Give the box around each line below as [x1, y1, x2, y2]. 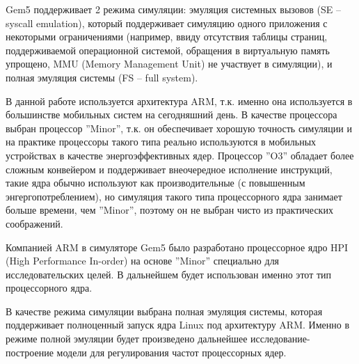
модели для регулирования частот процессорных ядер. [56, 345, 287, 359]
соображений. [6, 216, 63, 230]
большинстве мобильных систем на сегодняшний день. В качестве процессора [6, 107, 337, 122]
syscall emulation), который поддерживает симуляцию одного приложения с [6, 15, 328, 30]
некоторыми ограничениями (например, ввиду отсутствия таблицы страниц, [6, 29, 328, 44]
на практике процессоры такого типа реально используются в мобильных [6, 134, 317, 149]
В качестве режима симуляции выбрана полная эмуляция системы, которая [6, 303, 323, 318]
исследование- [250, 331, 310, 346]
